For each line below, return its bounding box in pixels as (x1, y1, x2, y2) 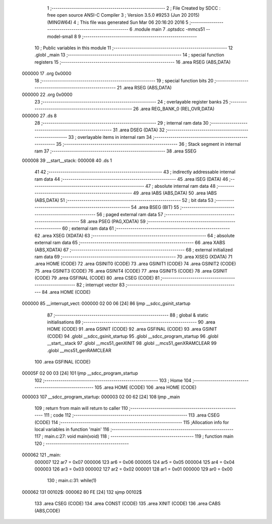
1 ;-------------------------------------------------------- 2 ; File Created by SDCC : (47, 5, 221, 11)
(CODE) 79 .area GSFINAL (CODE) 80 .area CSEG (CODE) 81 (34, 275, 160, 281)
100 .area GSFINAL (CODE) (34, 358, 91, 364)
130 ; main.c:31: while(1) (47, 478, 97, 484)
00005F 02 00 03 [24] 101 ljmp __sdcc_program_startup (22, 370, 139, 376)
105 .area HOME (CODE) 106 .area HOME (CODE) (94, 384, 197, 391)
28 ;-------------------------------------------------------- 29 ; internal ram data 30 (34, 120, 209, 126)
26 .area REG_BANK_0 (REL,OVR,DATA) (133, 106, 215, 112)
